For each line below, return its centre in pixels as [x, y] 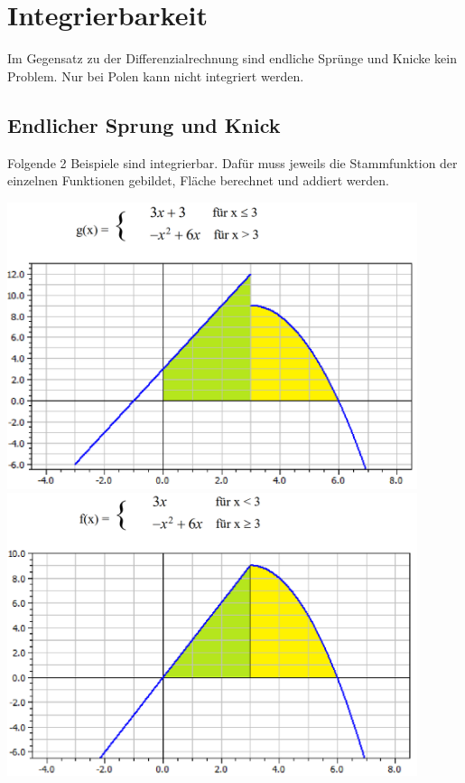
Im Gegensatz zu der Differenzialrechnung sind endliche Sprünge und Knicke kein [232, 58]
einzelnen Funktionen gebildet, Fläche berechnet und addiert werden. [198, 180]
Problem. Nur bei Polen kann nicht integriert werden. [156, 75]
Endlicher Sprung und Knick [144, 124]
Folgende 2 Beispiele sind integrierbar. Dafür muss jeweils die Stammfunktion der [232, 162]
